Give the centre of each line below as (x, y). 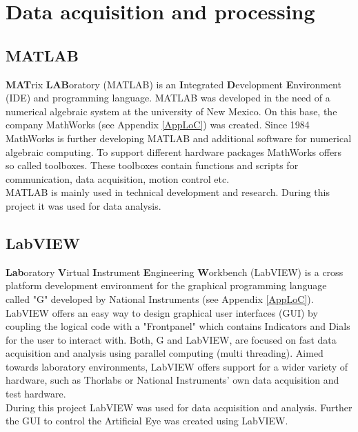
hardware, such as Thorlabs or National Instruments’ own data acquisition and (172, 380)
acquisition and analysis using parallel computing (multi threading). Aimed (165, 353)
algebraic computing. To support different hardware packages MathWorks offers (174, 151)
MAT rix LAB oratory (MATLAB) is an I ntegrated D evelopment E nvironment (173, 84)
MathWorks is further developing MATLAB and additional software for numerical (179, 138)
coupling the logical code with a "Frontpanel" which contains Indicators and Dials (178, 326)
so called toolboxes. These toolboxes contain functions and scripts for (152, 165)
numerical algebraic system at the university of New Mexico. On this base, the (171, 111)
